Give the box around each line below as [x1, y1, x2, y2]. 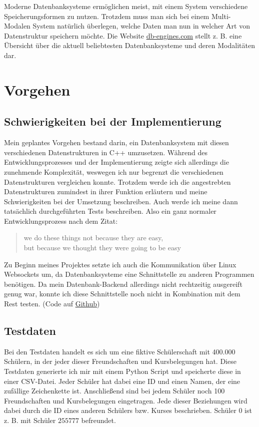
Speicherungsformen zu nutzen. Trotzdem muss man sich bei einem [4, 11, 209, 21]
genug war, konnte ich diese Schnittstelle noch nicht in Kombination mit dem [4, 288, 240, 299]
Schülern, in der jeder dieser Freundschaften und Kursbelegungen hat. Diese [4, 356, 236, 366]
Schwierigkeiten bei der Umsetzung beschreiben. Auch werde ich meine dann [4, 196, 238, 206]
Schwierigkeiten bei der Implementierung [4, 114, 221, 129]
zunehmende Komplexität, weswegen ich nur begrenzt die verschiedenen [4, 166, 223, 177]
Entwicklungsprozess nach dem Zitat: [4, 215, 118, 226]
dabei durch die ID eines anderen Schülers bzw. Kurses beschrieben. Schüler [4, 405, 236, 415]
